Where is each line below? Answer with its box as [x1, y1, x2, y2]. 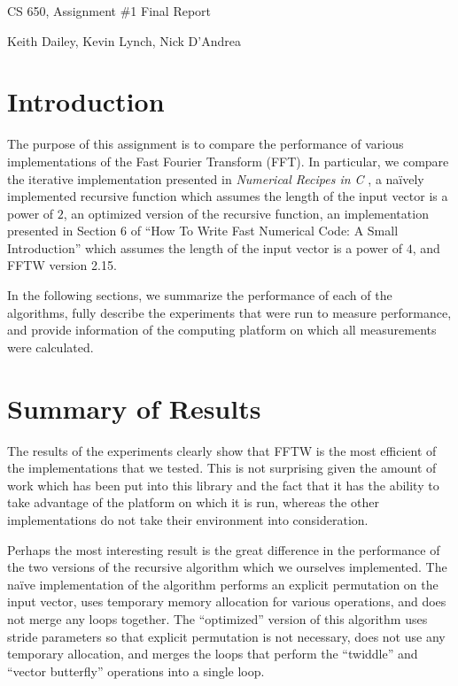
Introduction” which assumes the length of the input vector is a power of [7, 238, 403, 257]
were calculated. [7, 337, 94, 356]
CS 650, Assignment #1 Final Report [7, 2, 212, 19]
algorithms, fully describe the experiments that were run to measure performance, [7, 303, 452, 321]
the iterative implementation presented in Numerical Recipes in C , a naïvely [7, 169, 424, 188]
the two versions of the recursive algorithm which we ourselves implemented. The [7, 558, 447, 576]
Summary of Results [7, 389, 261, 426]
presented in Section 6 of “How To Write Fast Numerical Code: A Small [7, 221, 399, 240]
